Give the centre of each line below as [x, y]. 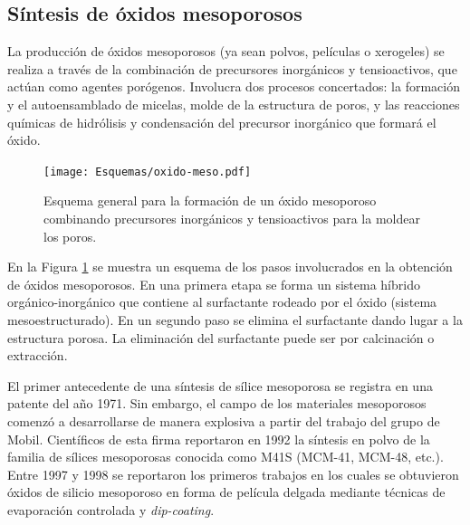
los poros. [70, 236]
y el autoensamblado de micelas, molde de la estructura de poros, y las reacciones [234, 104]
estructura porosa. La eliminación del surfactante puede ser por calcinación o [221, 337]
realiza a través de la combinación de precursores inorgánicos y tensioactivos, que [232, 68]
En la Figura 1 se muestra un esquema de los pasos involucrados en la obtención [230, 267]
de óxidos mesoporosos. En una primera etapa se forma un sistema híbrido [214, 284]
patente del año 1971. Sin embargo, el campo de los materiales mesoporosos [217, 403]
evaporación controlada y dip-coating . [111, 509]
